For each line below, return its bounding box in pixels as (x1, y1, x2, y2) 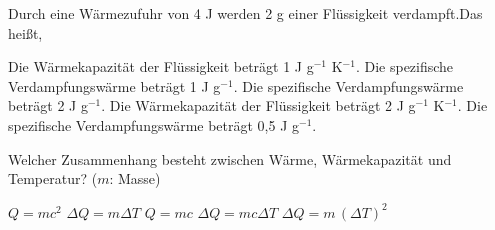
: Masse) (109, 168, 161, 189)
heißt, (8, 22, 43, 43)
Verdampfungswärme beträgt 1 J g (8, 75, 221, 96)
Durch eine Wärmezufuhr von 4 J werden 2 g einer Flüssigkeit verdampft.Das (8, 3, 483, 23)
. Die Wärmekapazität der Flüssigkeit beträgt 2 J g (101, 95, 416, 116)
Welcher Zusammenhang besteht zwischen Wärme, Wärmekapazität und (8, 148, 452, 169)
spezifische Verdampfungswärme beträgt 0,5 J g (8, 114, 300, 135)
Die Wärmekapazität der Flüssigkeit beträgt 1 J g (8, 56, 314, 77)
